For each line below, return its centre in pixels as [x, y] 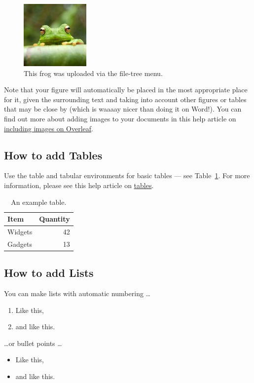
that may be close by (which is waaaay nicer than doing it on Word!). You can [123, 109]
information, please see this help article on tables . [79, 185]
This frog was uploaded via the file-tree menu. [93, 73]
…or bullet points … [33, 343]
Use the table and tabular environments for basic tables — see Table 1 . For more [127, 175]
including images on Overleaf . [49, 128]
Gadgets [20, 244]
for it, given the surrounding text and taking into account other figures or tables [125, 99]
